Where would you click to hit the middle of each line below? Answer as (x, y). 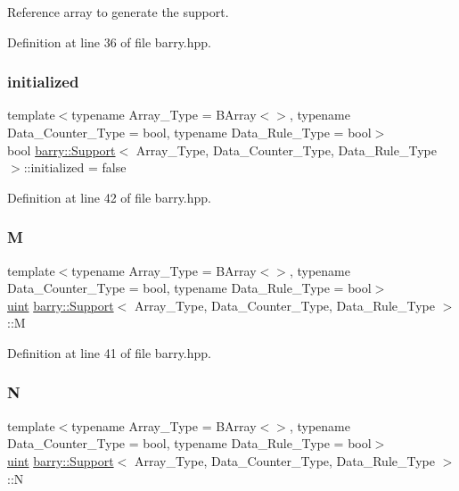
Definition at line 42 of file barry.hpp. (109, 197)
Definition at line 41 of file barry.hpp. (109, 352)
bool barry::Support (61, 150)
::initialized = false (75, 167)
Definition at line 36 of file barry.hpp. (109, 42)
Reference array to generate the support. (118, 12)
